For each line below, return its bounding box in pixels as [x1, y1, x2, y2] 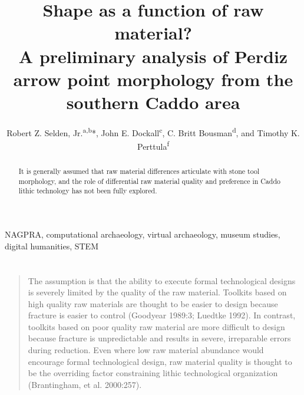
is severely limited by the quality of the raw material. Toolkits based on [28, 286, 287, 298]
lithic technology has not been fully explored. [18, 186, 157, 196]
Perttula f [137, 139, 169, 152]
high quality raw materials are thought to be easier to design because [28, 297, 278, 310]
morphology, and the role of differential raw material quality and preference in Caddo [18, 176, 280, 186]
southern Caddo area [66, 90, 240, 114]
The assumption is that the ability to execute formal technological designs [28, 274, 296, 287]
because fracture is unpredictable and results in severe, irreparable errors [28, 332, 291, 344]
